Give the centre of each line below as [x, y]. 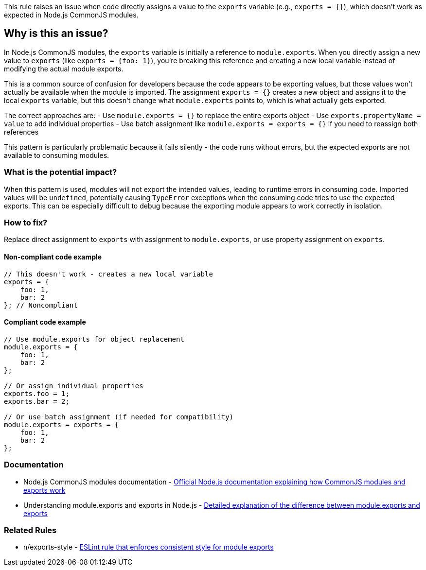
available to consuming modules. [57, 155]
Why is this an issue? [56, 34]
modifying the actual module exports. [64, 69]
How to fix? [26, 222]
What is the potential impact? [61, 172]
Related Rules [30, 530]
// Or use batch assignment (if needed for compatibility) [119, 417]
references [21, 132]
